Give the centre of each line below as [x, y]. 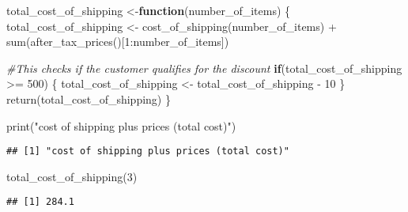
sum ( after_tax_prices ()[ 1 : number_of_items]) [118, 42]
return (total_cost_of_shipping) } [89, 98]
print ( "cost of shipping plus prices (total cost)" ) [121, 125]
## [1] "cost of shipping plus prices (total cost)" [148, 151]
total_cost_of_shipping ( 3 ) [72, 176]
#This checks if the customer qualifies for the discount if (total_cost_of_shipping [204, 68]
